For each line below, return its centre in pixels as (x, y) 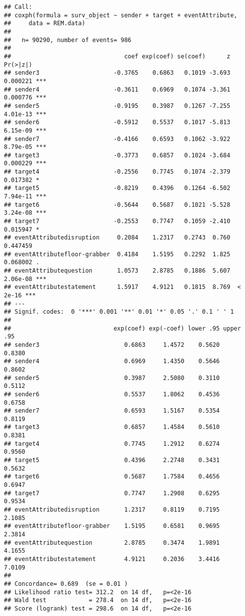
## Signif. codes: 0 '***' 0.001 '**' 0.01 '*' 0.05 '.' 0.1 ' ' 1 (119, 312)
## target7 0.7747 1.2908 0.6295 (112, 493)
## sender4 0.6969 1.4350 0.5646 (112, 361)
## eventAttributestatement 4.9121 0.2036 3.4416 (112, 559)
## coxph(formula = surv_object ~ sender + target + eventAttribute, (121, 15)
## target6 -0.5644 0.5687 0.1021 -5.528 (117, 205)
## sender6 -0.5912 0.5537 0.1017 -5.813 (117, 122)
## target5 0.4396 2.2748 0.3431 (112, 460)
